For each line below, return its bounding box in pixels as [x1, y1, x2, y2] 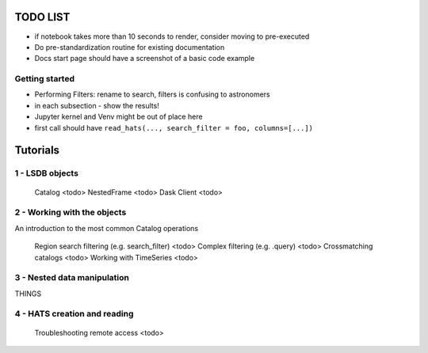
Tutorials [14, 143, 59, 158]
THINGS [14, 289, 42, 298]
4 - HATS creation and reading [14, 309, 134, 320]
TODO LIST [14, 10, 71, 24]
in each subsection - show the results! [34, 101, 160, 110]
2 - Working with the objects [14, 207, 127, 218]
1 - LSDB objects [14, 168, 79, 179]
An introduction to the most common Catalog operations [14, 223, 198, 233]
